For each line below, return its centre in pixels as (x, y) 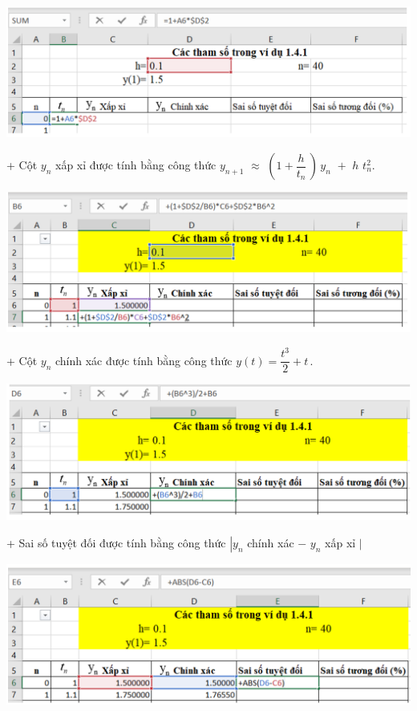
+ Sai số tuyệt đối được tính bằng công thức (116, 542)
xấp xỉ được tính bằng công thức (136, 165)
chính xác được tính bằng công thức (144, 360)
